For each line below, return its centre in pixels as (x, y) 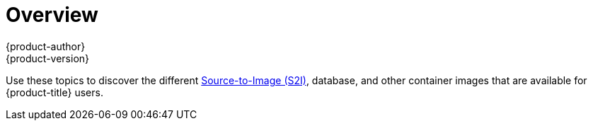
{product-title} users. (54, 92)
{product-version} (48, 58)
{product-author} (46, 46)
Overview (52, 15)
